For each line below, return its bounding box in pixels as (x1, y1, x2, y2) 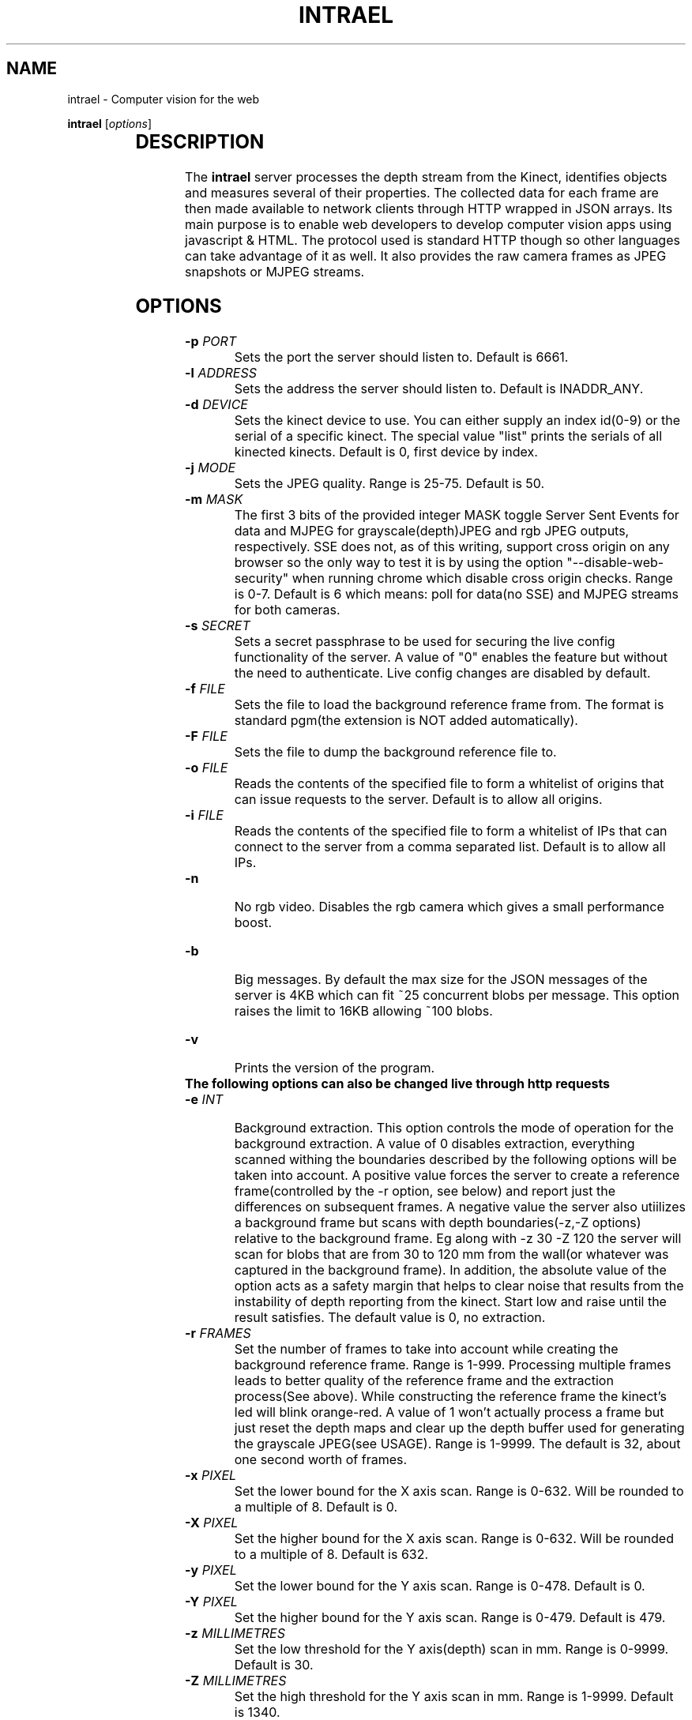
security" (234, 570, 289, 587)
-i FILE (185, 807, 224, 824)
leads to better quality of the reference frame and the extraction (234, 1373, 614, 1389)
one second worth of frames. (234, 1451, 408, 1468)
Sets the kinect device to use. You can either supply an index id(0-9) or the (234, 412, 681, 429)
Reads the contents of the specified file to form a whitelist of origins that (234, 776, 664, 792)
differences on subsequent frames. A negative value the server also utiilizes (234, 1199, 686, 1215)
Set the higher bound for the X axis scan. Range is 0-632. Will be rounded (234, 1530, 674, 1547)
